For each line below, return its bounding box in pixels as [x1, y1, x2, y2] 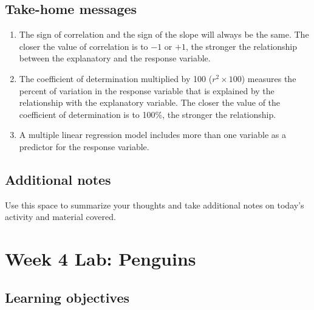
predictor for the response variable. [19, 140, 149, 153]
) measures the [241, 72, 296, 84]
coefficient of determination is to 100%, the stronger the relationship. [19, 108, 276, 120]
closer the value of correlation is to [19, 40, 148, 52]
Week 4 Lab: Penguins [5, 246, 196, 271]
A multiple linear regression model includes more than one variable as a [19, 128, 286, 141]
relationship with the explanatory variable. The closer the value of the [19, 96, 281, 109]
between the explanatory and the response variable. [19, 52, 211, 64]
